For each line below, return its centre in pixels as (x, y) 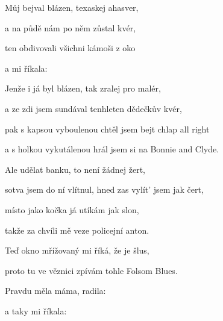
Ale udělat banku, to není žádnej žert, (75, 169)
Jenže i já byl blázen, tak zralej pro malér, (83, 88)
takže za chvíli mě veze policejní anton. (77, 230)
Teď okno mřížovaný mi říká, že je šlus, (77, 250)
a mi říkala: (26, 68)
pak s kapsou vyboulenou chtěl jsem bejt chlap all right (107, 129)
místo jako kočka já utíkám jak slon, (72, 209)
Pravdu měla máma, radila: (55, 291)
